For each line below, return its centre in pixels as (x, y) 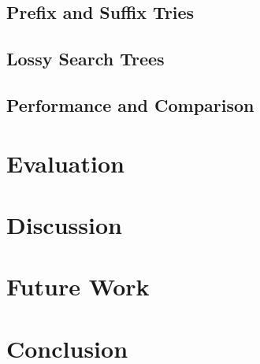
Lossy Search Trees (85, 59)
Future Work (78, 286)
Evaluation (65, 163)
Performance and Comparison (130, 104)
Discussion (64, 224)
